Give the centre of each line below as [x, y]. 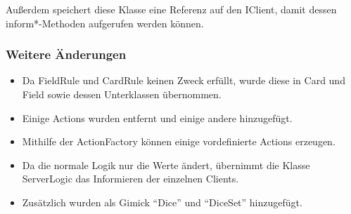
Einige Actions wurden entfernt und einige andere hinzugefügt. [157, 118]
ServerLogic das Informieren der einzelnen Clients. [130, 179]
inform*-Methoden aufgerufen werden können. [105, 23]
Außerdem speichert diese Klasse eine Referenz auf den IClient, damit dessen [171, 9]
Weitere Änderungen [66, 54]
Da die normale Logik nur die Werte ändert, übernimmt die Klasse [166, 165]
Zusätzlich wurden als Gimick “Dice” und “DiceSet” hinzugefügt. [162, 202]
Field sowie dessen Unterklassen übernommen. [122, 94]
